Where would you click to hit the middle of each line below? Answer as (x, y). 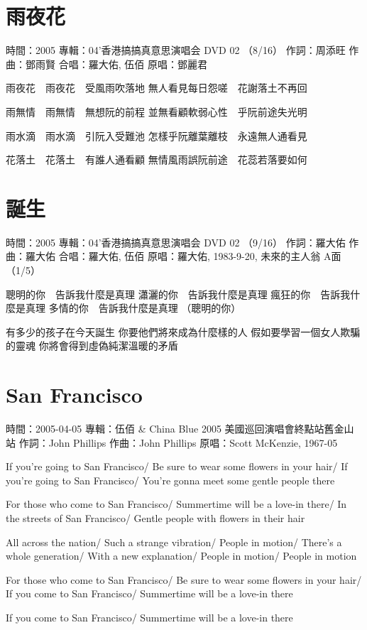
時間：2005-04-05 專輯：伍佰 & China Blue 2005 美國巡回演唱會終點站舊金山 (180, 429)
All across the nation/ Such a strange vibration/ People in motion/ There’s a (174, 542)
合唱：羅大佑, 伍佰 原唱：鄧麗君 (133, 64)
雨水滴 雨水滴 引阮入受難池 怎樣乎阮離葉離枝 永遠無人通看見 (157, 135)
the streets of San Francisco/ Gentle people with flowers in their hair (155, 518)
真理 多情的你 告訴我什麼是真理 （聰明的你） (133, 308)
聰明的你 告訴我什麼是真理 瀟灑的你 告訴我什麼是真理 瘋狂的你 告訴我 (178, 294)
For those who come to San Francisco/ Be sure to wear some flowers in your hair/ (184, 579)
